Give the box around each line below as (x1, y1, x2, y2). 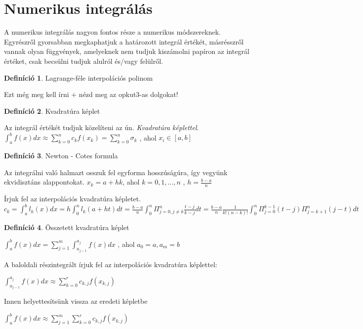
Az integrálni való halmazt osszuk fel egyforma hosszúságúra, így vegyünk (4, 167, 228, 177)
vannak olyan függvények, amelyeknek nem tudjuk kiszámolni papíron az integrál (4, 46, 249, 56)
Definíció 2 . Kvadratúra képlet (4, 105, 100, 116)
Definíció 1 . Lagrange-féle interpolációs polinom (4, 72, 153, 83)
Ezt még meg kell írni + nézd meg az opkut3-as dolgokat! (4, 89, 178, 99)
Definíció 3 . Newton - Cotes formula (4, 150, 118, 161)
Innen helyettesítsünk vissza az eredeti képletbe (4, 296, 148, 306)
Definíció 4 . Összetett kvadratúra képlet (4, 222, 129, 232)
